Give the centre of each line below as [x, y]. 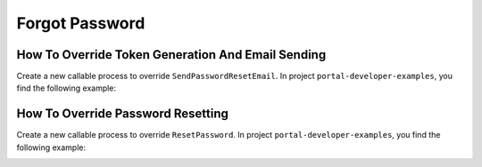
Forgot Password [81, 23]
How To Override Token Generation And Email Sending [171, 55]
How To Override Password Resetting [123, 114]
